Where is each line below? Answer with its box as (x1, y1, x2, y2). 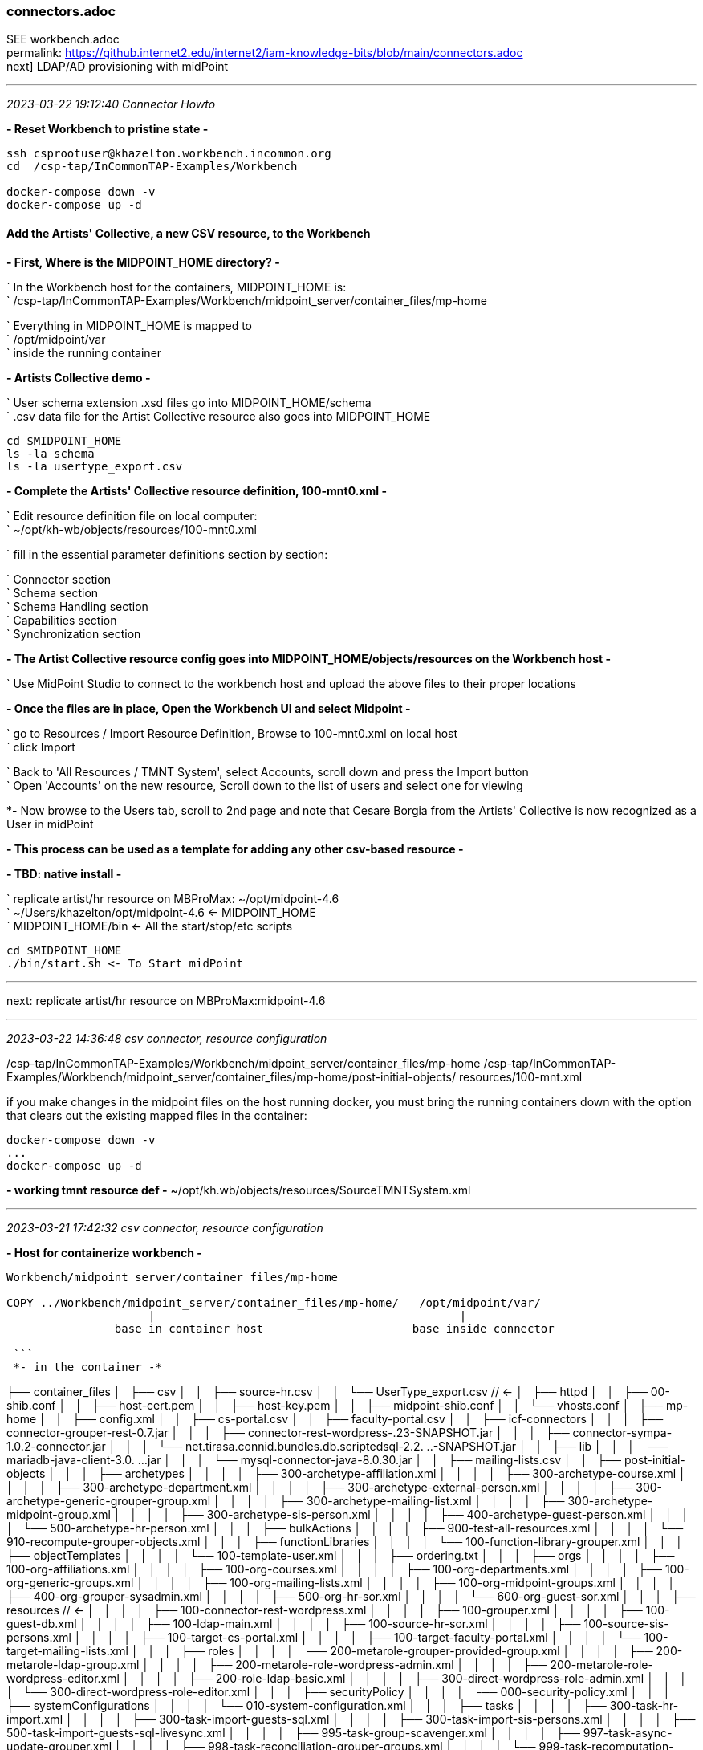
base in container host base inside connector (114, 1321, 555, 1335)
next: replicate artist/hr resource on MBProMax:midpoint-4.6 (6, 993, 326, 1007)
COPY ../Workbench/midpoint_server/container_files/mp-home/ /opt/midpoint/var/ (6, 1296, 541, 1309)
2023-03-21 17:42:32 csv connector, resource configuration (6, 1220, 323, 1235)
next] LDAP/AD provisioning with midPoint (6, 59, 229, 74)
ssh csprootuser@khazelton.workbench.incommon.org (6, 147, 331, 161)
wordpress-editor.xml (6, 1671, 120, 1685)
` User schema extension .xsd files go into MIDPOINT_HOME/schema (6, 395, 372, 409)
